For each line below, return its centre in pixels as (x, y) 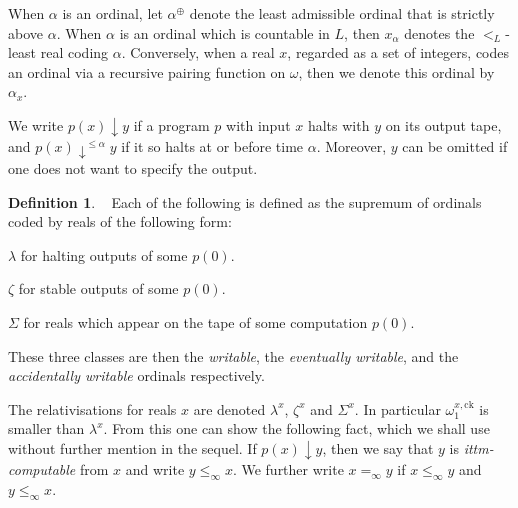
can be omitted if (455, 146)
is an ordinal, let (112, 13)
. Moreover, (351, 146)
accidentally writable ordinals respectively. (136, 375)
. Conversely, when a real (198, 52)
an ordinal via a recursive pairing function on (147, 71)
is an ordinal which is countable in (224, 32)
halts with (338, 124)
